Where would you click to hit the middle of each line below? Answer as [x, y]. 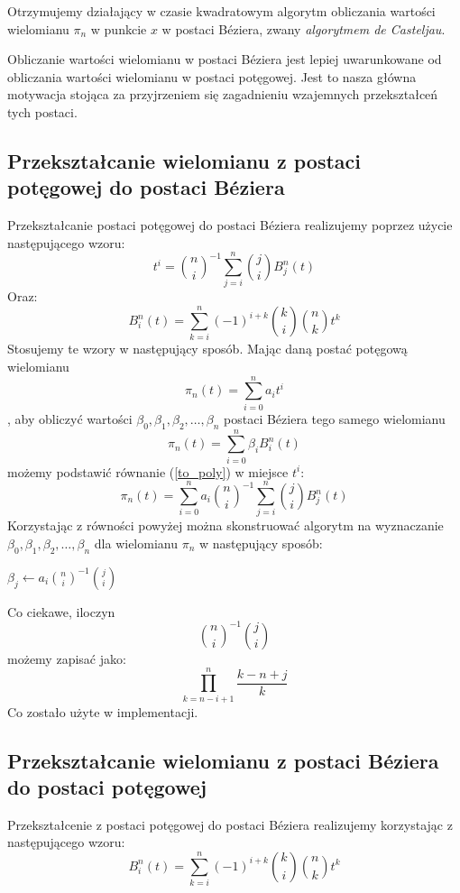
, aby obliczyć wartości [70, 418]
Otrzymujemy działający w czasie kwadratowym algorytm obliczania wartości [221, 11]
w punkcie [119, 28]
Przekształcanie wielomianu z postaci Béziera [223, 760]
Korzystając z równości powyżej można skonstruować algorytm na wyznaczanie [225, 525]
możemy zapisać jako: [67, 658]
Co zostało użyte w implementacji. [103, 711]
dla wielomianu [136, 543]
